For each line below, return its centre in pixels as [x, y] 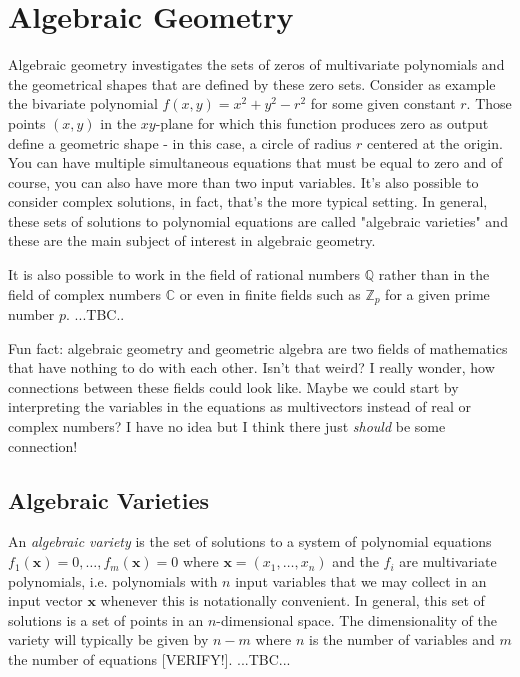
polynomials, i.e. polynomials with [113, 580]
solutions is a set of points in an [106, 619]
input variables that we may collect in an [361, 580]
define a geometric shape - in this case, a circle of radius [180, 142]
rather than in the [434, 274]
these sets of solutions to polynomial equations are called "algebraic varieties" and [258, 220]
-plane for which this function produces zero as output [322, 122]
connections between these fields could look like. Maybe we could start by [233, 386]
